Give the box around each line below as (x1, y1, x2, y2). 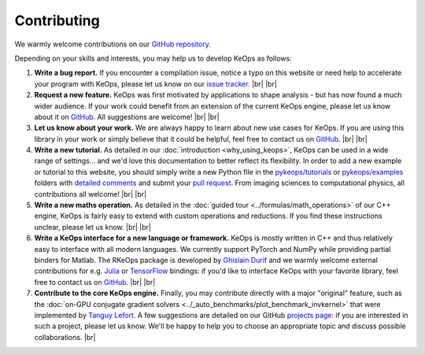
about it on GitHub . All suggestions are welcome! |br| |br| (34, 112, 220, 121)
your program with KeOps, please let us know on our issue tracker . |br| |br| (34, 79, 277, 88)
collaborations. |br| (34, 332, 96, 342)
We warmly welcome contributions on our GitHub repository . (14, 39, 212, 49)
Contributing (14, 12, 100, 29)
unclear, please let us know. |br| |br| (34, 222, 151, 231)
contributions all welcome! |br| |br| (34, 189, 147, 198)
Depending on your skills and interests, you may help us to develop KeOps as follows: (14, 54, 292, 63)
